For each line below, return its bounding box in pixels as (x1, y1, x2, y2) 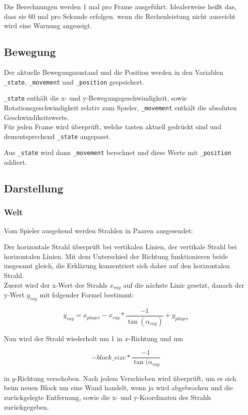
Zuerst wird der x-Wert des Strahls (4, 279, 108, 290)
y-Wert (4, 290, 25, 300)
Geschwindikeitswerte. (4, 112, 69, 122)
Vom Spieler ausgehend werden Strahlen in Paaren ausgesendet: (4, 225, 193, 235)
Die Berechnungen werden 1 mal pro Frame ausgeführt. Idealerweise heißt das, (4, 1, 237, 11)
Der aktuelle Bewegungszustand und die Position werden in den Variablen (4, 67, 223, 77)
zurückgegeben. (4, 401, 49, 412)
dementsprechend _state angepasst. (4, 131, 111, 141)
